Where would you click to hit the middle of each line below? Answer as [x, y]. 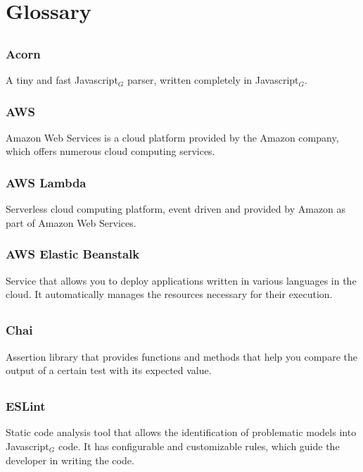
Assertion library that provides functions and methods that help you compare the [181, 356]
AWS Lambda [46, 182]
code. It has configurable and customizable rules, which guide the [199, 446]
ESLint [26, 406]
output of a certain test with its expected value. [109, 370]
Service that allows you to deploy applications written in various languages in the [181, 280]
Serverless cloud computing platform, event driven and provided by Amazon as [176, 209]
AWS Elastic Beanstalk [73, 254]
